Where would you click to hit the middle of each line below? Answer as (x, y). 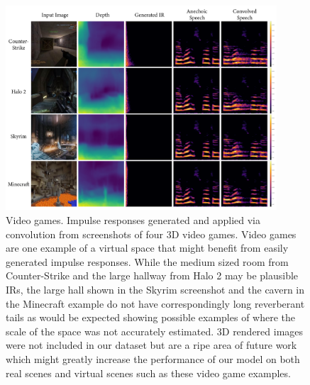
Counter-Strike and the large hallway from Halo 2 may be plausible (152, 275)
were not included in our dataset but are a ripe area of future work (151, 345)
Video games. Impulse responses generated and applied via (133, 220)
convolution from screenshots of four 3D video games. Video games (151, 234)
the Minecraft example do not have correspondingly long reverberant (155, 303)
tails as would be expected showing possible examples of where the (151, 317)
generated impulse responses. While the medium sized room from (147, 261)
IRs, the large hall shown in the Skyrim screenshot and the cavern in (155, 289)
